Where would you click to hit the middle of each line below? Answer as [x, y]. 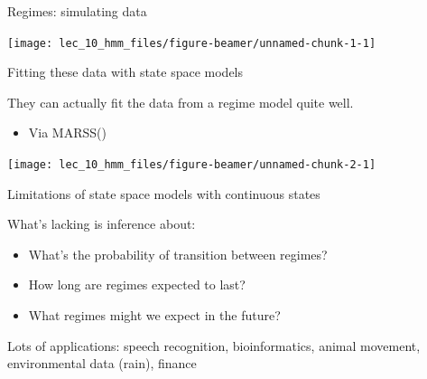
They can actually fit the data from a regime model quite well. [181, 102]
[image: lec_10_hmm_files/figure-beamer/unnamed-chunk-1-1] [192, 43]
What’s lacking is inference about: [102, 224]
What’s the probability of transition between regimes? [178, 254]
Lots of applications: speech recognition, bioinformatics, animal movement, [214, 345]
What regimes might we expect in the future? [154, 315]
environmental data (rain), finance [102, 363]
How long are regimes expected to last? [137, 284]
